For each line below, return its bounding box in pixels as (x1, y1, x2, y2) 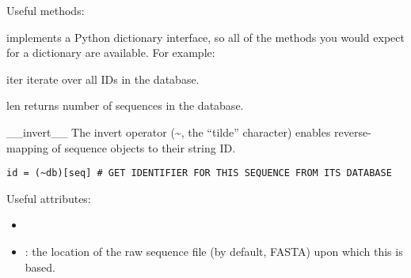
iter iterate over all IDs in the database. (6, 70, 200, 87)
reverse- (334, 123, 371, 140)
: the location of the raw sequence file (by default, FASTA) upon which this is (25, 243, 403, 259)
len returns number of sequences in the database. (6, 97, 244, 114)
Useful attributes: (6, 190, 91, 206)
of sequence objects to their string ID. (51, 139, 236, 156)
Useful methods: (6, 2, 85, 18)
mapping (6, 139, 48, 156)
